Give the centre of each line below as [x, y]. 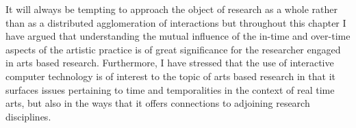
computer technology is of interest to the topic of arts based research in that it [170, 76]
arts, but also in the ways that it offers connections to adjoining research [158, 103]
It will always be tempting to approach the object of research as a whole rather [171, 9]
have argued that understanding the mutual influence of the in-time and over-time [178, 36]
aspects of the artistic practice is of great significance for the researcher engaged [173, 49]
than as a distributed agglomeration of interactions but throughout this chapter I [176, 22]
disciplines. [28, 116]
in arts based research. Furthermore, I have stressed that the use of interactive [170, 63]
